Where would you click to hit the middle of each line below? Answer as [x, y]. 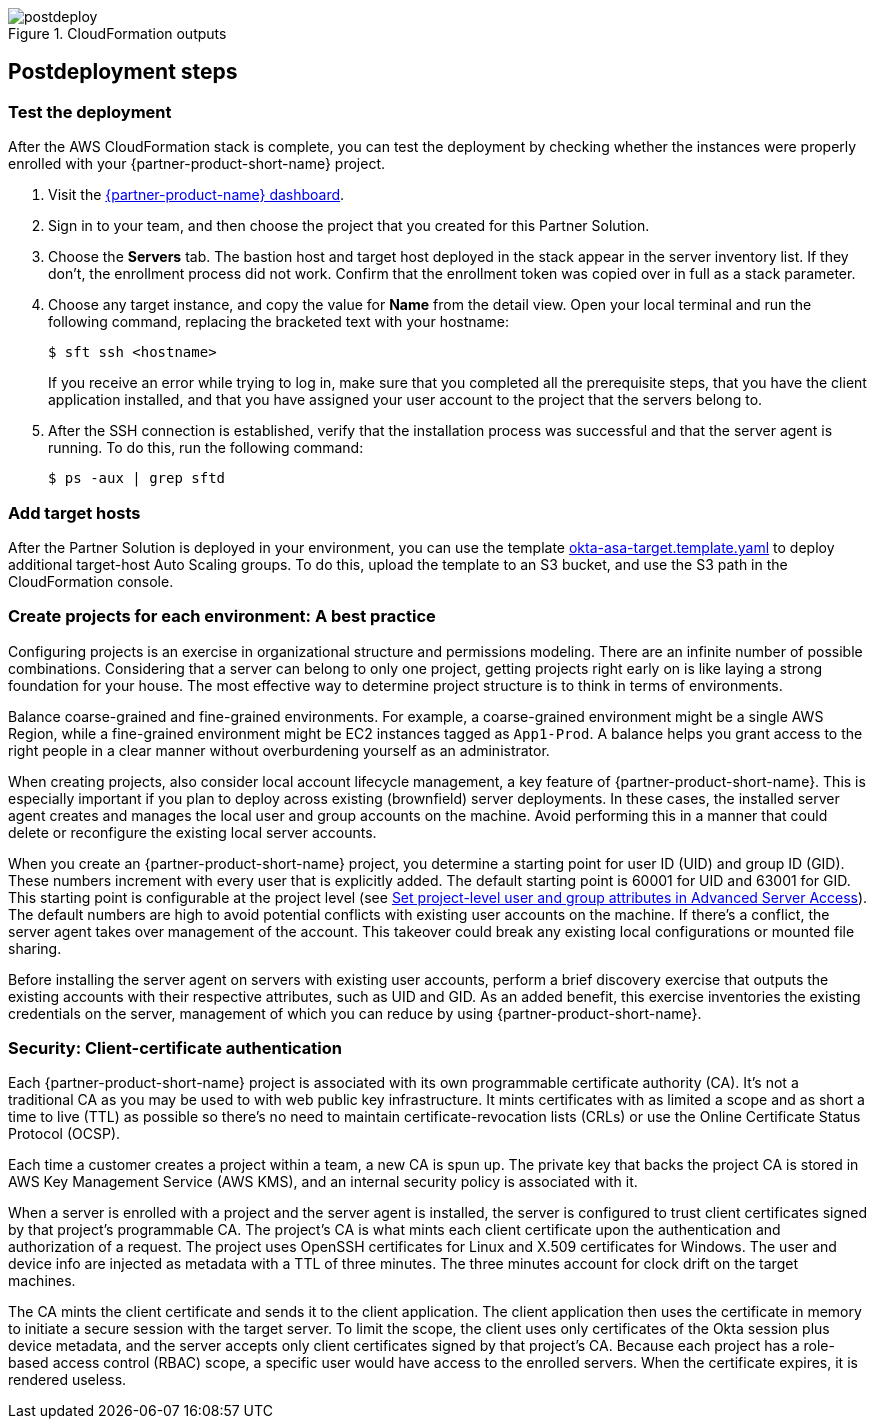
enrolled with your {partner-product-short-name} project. [197, 164]
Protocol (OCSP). [64, 1134]
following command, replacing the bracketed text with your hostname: [278, 322]
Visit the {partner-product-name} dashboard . [196, 195]
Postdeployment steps [123, 72]
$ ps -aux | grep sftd [137, 478]
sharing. [35, 948]
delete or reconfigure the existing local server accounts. [192, 832]
